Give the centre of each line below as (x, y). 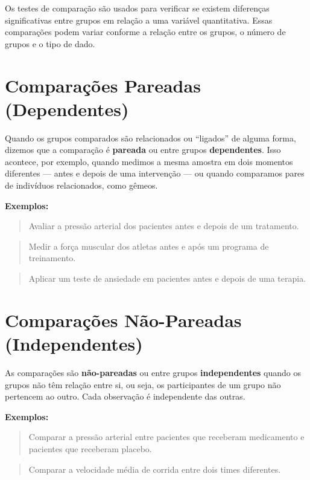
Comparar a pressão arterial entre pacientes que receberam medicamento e (166, 437)
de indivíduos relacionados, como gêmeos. (81, 185)
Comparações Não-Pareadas (123, 319)
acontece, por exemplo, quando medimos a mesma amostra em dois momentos (149, 161)
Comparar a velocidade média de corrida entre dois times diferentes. (155, 469)
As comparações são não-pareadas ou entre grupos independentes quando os (153, 372)
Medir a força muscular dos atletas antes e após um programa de (149, 246)
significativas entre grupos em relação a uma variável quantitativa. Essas (139, 20)
